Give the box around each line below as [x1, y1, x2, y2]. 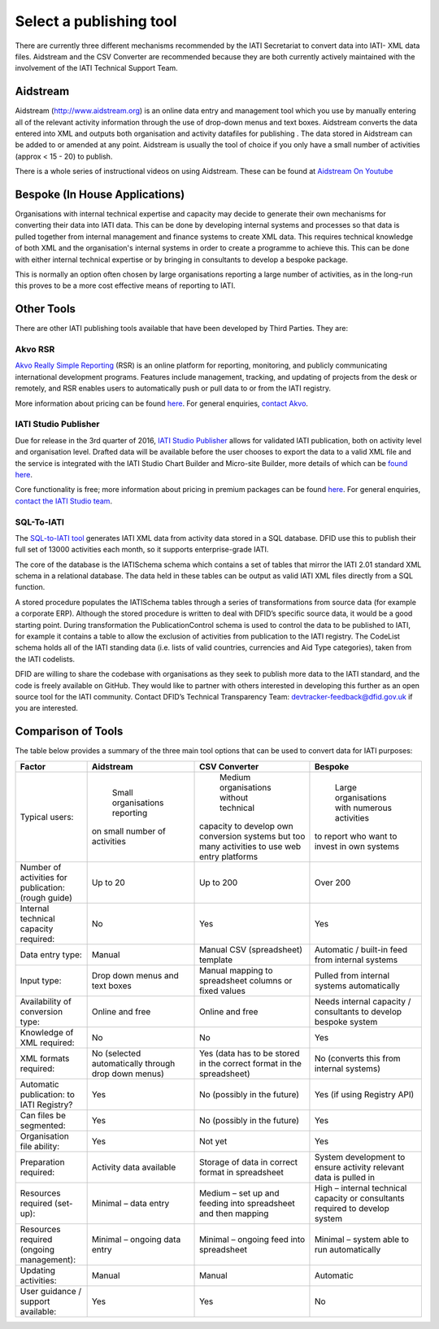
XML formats [20, 1052, 70, 1064]
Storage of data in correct [199, 1156, 298, 1167]
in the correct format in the [199, 1057, 302, 1069]
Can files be [20, 1109, 67, 1121]
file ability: [20, 1140, 60, 1152]
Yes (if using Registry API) [314, 1088, 415, 1100]
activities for [20, 871, 68, 882]
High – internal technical [314, 1182, 407, 1193]
